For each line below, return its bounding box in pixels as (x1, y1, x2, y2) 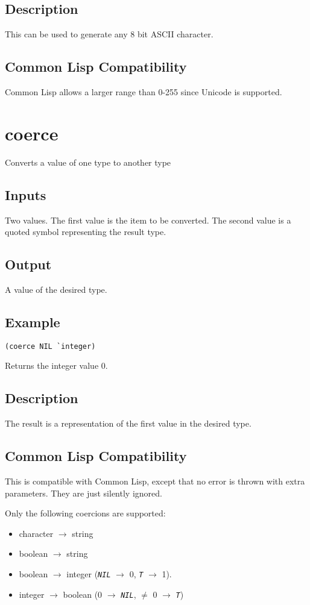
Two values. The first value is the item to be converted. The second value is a (5, 213, 291, 226)
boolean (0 (63, 588, 103, 600)
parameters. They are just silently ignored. (5, 486, 162, 499)
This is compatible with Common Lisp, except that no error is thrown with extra (5, 474, 305, 487)
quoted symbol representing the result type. (5, 225, 166, 238)
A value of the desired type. (5, 283, 107, 295)
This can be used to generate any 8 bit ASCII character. (5, 28, 214, 40)
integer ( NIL (66, 567, 111, 580)
